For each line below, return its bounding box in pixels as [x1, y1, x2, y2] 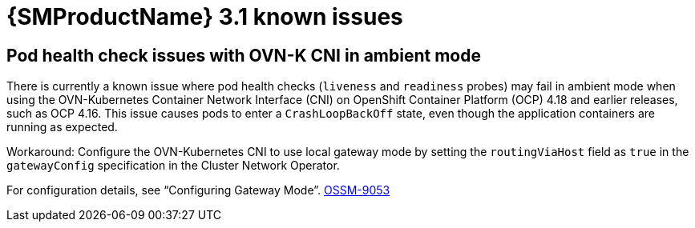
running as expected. [6, 120, 118, 134]
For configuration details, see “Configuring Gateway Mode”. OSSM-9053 [6, 183, 390, 198]
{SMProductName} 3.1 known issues [6, 3, 403, 30]
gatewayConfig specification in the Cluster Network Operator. [6, 158, 340, 173]
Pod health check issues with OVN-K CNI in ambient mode [6, 45, 481, 66]
